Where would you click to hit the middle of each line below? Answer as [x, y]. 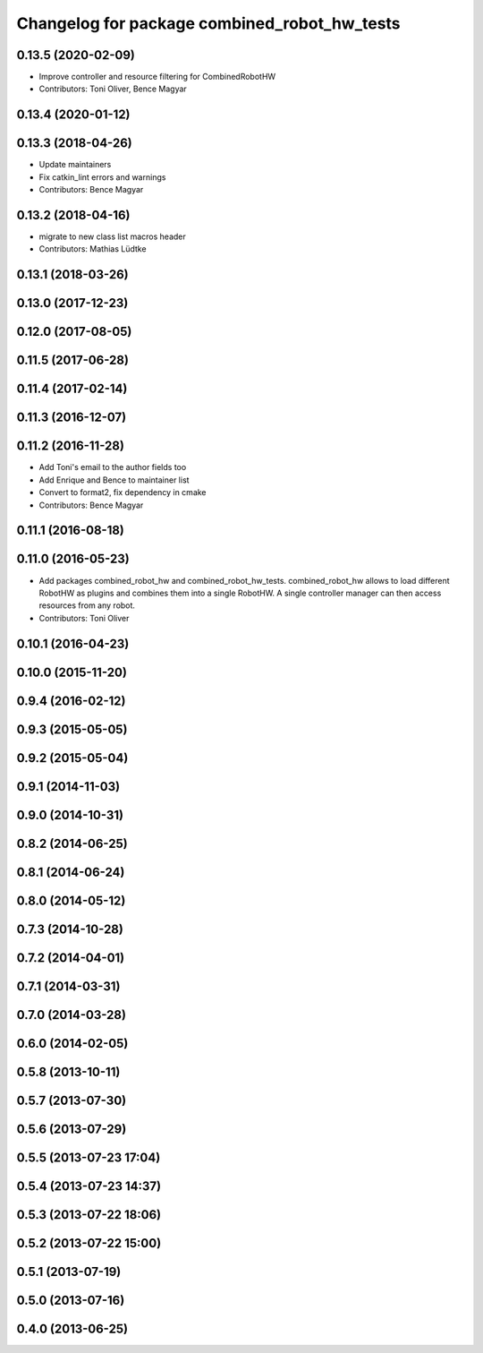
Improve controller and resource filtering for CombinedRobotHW [157, 77]
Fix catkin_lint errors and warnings [102, 177]
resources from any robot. [87, 605]
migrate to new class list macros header [113, 236]
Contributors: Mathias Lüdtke [93, 249]
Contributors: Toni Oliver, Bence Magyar [113, 89]
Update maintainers [75, 165]
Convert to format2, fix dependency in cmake [123, 492]
